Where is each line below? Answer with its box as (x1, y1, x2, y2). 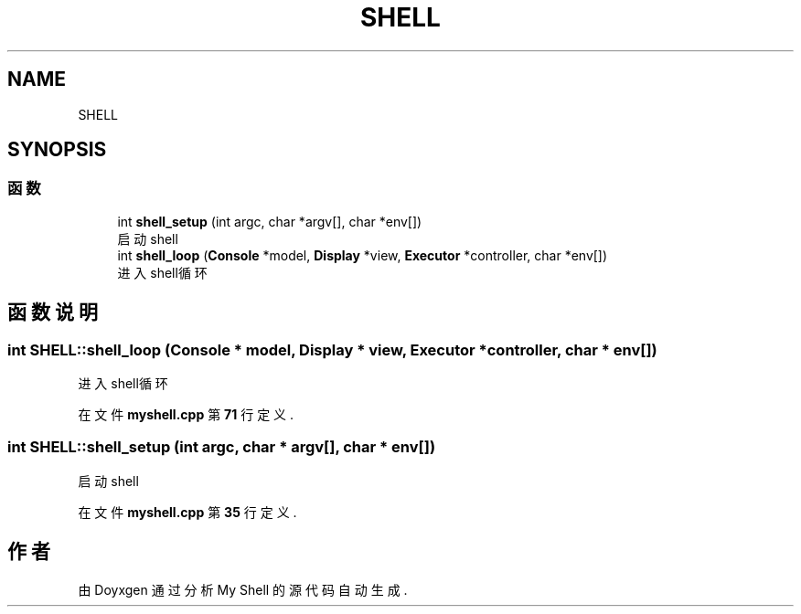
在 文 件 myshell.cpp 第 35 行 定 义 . (78, 503, 297, 520)
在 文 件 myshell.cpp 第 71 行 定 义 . (78, 407, 294, 423)
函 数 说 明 (7, 301, 98, 324)
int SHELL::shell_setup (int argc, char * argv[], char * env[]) (7, 438, 436, 457)
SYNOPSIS (7, 138, 107, 162)
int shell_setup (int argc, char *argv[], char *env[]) (117, 213, 422, 229)
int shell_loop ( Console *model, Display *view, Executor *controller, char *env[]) (117, 247, 608, 263)
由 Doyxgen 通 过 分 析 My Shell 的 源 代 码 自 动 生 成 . (78, 581, 408, 598)
